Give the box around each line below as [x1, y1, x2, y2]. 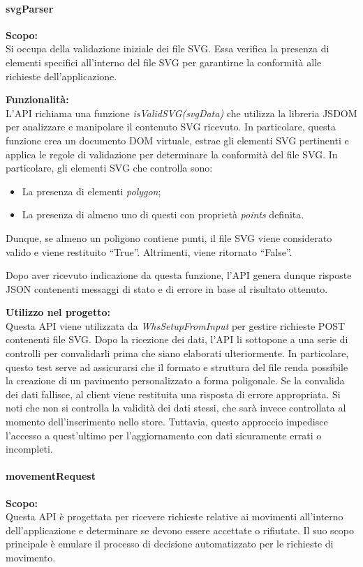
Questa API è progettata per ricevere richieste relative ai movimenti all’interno [6, 509, 343, 524]
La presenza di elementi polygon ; [22, 183, 161, 198]
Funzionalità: [6, 92, 69, 107]
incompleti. [6, 441, 53, 456]
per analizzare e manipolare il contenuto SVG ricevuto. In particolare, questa [6, 119, 336, 134]
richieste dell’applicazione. [6, 68, 117, 83]
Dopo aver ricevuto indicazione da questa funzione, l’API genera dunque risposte [6, 268, 352, 282]
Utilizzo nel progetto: [6, 305, 111, 319]
